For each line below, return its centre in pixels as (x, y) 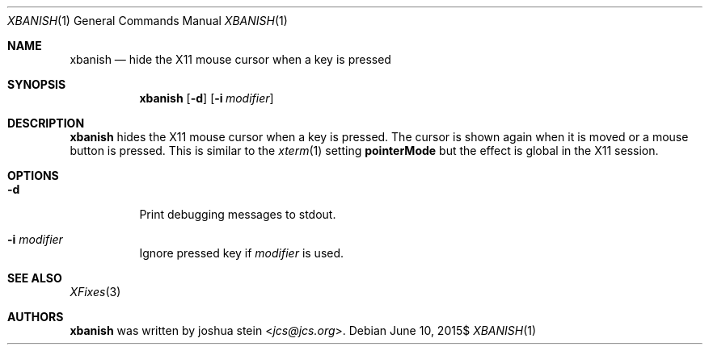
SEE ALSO (35, 278)
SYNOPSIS (37, 84)
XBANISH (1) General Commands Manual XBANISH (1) (148, 21)
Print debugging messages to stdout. (238, 214)
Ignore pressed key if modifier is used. (242, 253)
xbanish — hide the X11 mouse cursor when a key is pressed (230, 59)
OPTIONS (33, 175)
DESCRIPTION (46, 123)
